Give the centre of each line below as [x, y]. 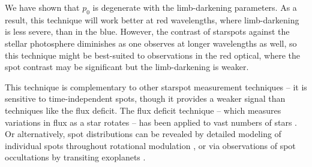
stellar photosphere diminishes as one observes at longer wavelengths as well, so [151, 43]
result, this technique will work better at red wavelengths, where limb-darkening [152, 19]
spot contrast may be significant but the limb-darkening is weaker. [127, 67]
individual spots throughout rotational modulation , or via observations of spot [150, 145]
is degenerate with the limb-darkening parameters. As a [195, 7]
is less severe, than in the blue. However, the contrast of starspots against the [147, 31]
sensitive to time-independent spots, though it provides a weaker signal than [145, 98]
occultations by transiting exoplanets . [75, 157]
